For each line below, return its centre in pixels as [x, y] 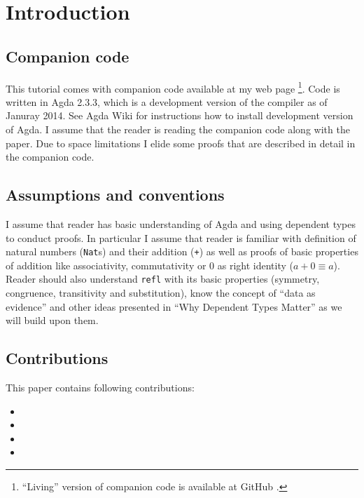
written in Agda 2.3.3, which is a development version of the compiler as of [167, 101]
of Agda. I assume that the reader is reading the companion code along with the [178, 129]
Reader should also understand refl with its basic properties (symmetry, [163, 279]
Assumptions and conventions [115, 195]
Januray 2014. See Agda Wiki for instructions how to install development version [180, 115]
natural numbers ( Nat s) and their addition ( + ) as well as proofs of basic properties [182, 251]
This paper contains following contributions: [100, 388]
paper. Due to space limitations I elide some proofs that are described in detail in [181, 143]
